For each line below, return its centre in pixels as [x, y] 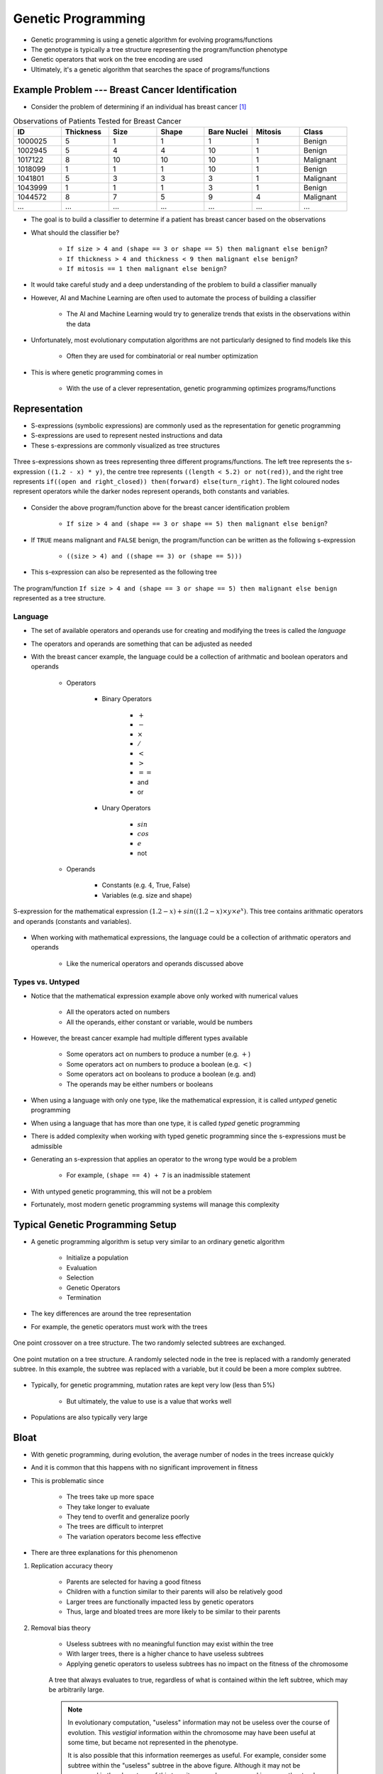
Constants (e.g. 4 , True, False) [146, 885]
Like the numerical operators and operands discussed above [155, 963]
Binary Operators [127, 699]
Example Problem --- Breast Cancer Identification [125, 90]
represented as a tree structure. [60, 598]
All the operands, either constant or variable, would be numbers [160, 1022]
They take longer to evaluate [108, 1506]
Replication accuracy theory [72, 1565]
